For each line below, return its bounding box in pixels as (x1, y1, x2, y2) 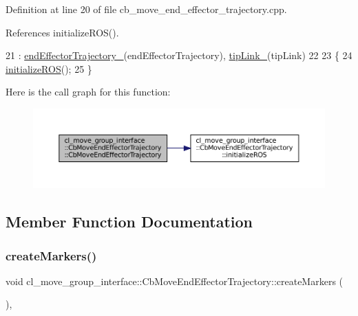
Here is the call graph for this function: (6, 84, 171, 99)
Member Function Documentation (6, 211, 253, 232)
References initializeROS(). (6, 25, 119, 39)
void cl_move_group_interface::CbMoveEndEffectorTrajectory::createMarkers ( (6, 273, 344, 288)
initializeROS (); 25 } (6, 61, 92, 76)
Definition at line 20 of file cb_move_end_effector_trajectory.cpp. (6, 2, 287, 16)
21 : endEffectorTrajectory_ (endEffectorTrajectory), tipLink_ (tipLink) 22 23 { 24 (6, 48, 352, 63)
